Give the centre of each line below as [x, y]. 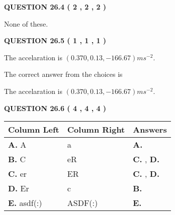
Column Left [34, 130]
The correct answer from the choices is [63, 74]
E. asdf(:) [25, 203]
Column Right [96, 130]
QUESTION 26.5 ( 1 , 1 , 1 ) [55, 40]
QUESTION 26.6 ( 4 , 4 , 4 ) [55, 108]
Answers [150, 130]
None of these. [26, 23]
